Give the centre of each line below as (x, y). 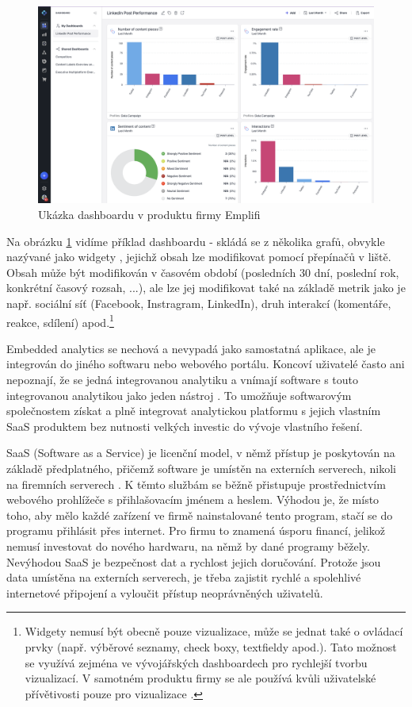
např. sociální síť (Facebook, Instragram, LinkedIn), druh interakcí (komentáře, (199, 303)
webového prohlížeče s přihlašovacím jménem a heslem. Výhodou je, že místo (193, 500)
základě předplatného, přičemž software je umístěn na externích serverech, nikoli (201, 468)
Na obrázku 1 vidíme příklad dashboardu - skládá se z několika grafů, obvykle (196, 241)
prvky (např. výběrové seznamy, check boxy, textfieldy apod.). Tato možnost (211, 646)
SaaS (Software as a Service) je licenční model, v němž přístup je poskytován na (201, 453)
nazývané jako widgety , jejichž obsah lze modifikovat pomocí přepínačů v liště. (199, 257)
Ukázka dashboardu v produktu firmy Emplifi (149, 215)
